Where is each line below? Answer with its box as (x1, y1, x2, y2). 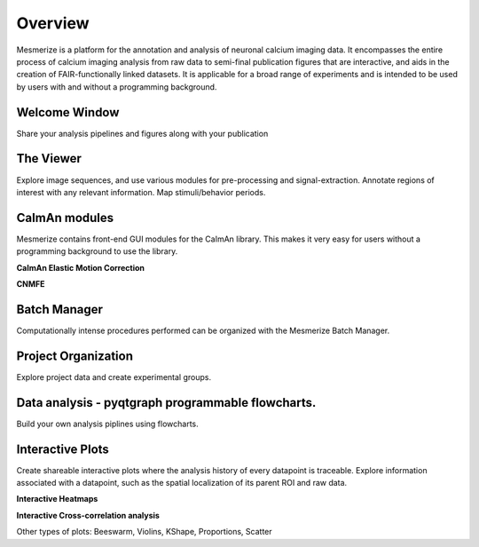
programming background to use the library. (16, 246, 178, 257)
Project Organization (16, 348, 133, 363)
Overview (16, 13, 90, 33)
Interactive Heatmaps (16, 494, 98, 504)
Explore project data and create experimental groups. (16, 371, 212, 382)
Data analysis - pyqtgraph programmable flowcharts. (16, 395, 317, 410)
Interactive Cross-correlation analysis (16, 510, 160, 520)
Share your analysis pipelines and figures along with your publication (16, 128, 269, 139)
